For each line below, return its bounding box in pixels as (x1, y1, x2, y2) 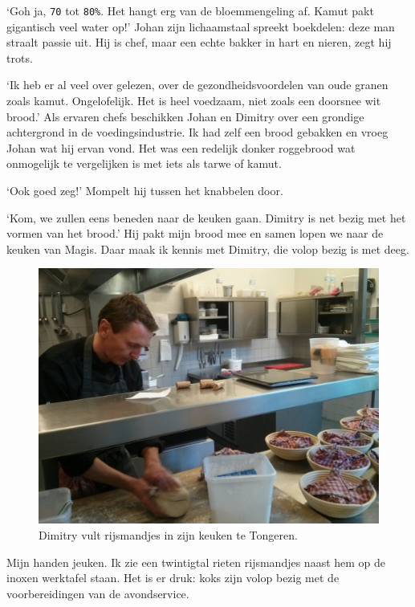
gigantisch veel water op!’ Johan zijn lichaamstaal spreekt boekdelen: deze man (6, 18, 395, 35)
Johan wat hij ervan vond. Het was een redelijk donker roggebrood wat (6, 139, 356, 156)
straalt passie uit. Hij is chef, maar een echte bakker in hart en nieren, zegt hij (6, 34, 392, 51)
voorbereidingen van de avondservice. (6, 585, 189, 601)
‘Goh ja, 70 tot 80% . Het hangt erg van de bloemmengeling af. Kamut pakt (6, 2, 374, 18)
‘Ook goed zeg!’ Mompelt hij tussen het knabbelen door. (6, 182, 283, 198)
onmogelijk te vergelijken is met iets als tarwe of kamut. (6, 155, 282, 172)
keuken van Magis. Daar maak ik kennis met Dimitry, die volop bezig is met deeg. (6, 240, 409, 257)
